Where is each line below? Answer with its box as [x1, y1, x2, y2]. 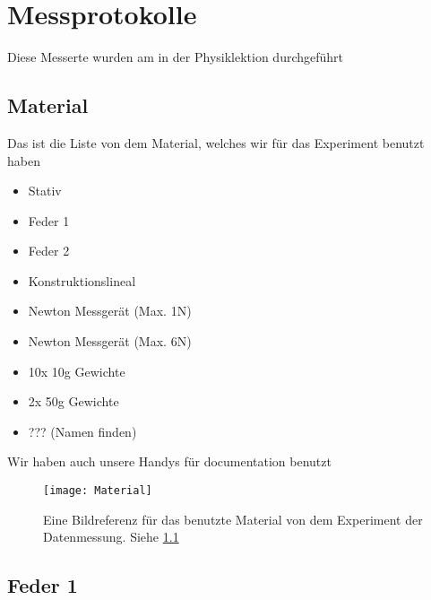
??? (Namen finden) [28, 422, 137, 440]
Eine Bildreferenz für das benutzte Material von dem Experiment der [43, 509, 423, 528]
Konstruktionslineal [28, 271, 136, 290]
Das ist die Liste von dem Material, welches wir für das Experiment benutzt [7, 133, 425, 152]
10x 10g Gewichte [28, 361, 125, 380]
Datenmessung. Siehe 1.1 [43, 527, 179, 546]
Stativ [28, 181, 62, 200]
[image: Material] [43, 484, 152, 498]
